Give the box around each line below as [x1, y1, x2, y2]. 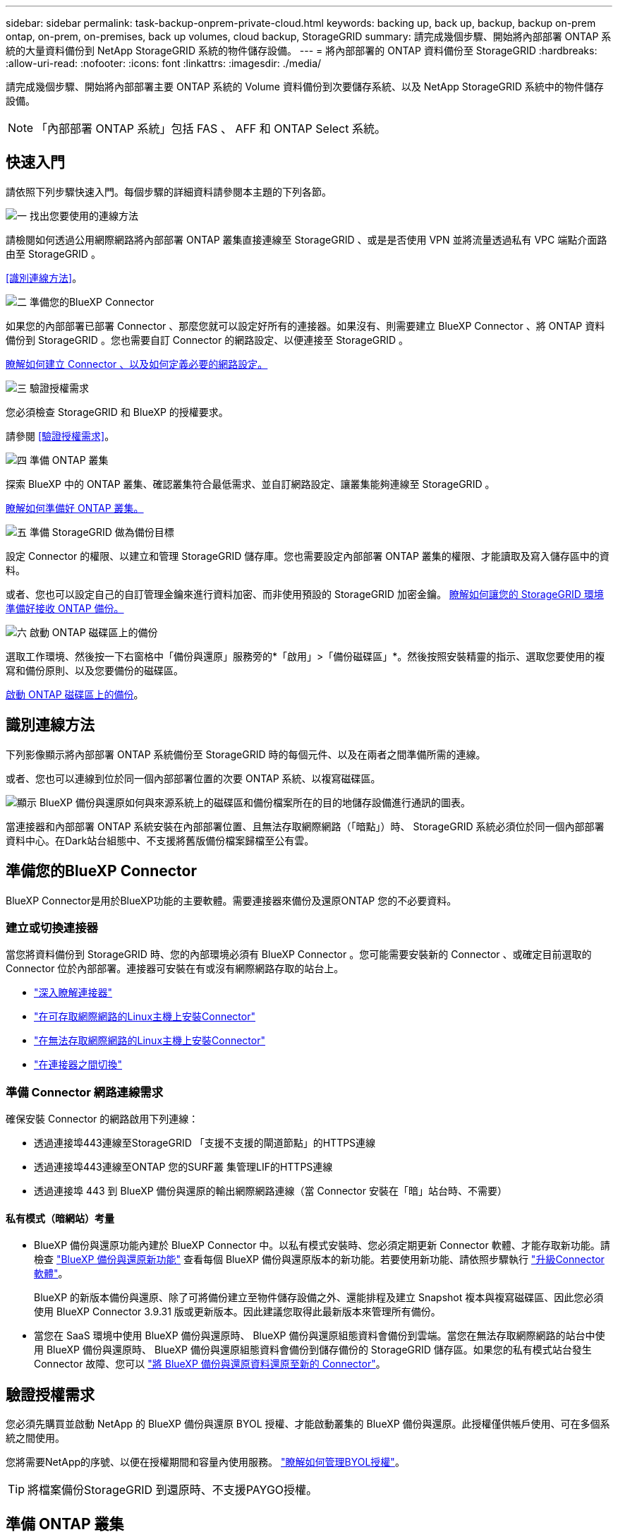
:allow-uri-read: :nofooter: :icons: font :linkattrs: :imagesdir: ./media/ [6, 57, 322, 69]
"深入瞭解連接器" [34, 986, 113, 999]
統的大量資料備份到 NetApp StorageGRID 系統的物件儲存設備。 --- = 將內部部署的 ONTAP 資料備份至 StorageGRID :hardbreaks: [6, 44, 598, 56]
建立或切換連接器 [6, 920, 98, 935]
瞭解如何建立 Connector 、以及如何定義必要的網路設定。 [6, 357, 268, 370]
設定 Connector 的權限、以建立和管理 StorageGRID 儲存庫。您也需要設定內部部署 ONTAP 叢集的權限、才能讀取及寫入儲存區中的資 [6, 549, 610, 562]
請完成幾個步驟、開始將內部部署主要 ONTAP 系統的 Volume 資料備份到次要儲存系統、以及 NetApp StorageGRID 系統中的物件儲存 [6, 80, 604, 92]
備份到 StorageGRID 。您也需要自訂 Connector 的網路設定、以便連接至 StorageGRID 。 [6, 333, 409, 346]
